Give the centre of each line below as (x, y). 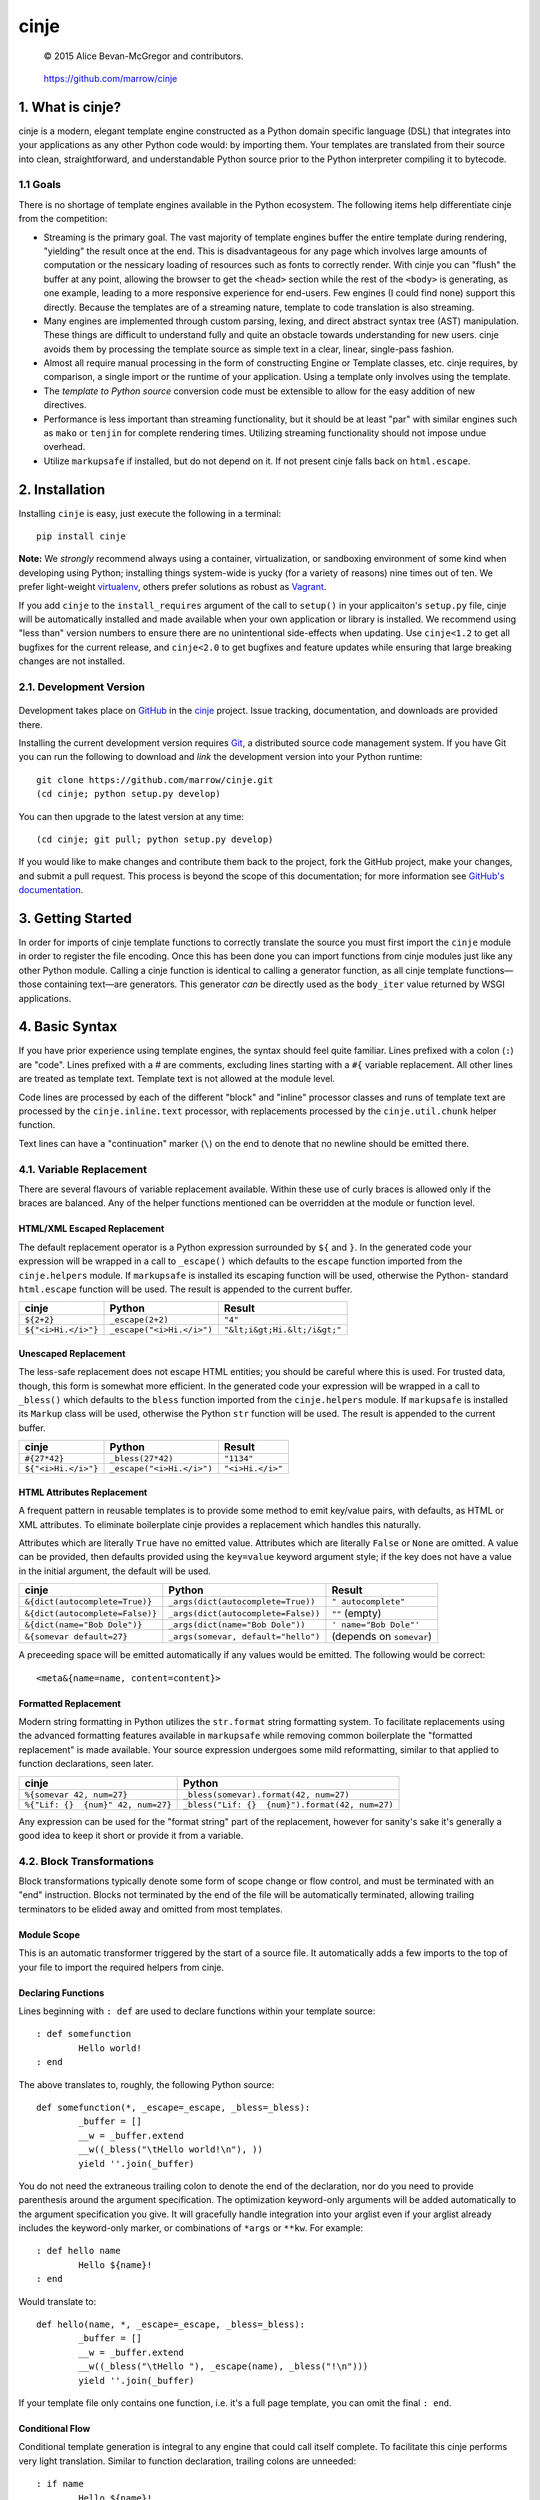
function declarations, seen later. (86, 1764)
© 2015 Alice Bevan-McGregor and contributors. (143, 56)
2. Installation (62, 489)
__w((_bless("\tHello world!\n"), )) (171, 2149)
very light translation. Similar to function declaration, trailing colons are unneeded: (187, 2461)
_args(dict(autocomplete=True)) (242, 1601)
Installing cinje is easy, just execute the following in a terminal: (150, 513)
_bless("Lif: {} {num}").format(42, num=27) (288, 1804)
